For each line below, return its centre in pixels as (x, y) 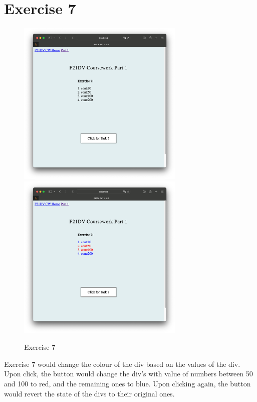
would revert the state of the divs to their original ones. (89, 393)
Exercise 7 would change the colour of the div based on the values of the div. (122, 364)
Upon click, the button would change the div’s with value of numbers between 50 (128, 374)
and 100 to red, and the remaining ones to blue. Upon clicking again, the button (127, 384)
